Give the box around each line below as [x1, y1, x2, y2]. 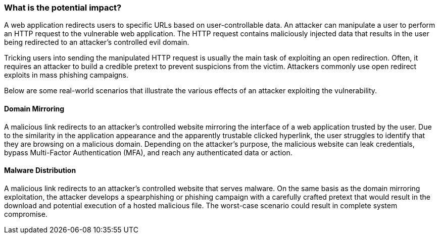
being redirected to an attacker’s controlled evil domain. [4, 38, 189, 47]
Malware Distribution [4, 166, 76, 175]
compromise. [4, 209, 47, 218]
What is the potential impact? [4, 3, 122, 13]
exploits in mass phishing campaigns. [4, 71, 129, 80]
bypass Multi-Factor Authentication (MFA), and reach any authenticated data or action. [4, 148, 292, 157]
